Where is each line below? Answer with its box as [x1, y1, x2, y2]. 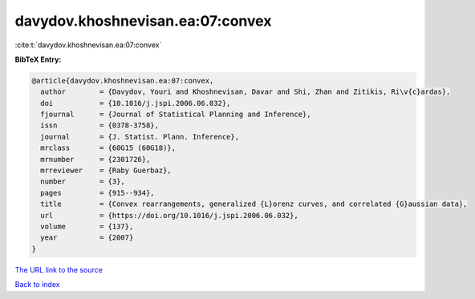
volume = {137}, [40, 222, 134, 231]
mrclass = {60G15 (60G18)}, [40, 143, 177, 152]
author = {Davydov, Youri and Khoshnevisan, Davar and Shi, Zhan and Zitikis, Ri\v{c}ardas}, [40, 87, 451, 96]
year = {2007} [40, 233, 134, 242]
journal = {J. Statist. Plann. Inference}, [40, 132, 240, 141]
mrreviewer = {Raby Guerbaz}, [40, 166, 172, 176]
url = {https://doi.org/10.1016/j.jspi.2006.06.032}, [40, 211, 298, 220]
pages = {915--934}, [40, 188, 156, 197]
